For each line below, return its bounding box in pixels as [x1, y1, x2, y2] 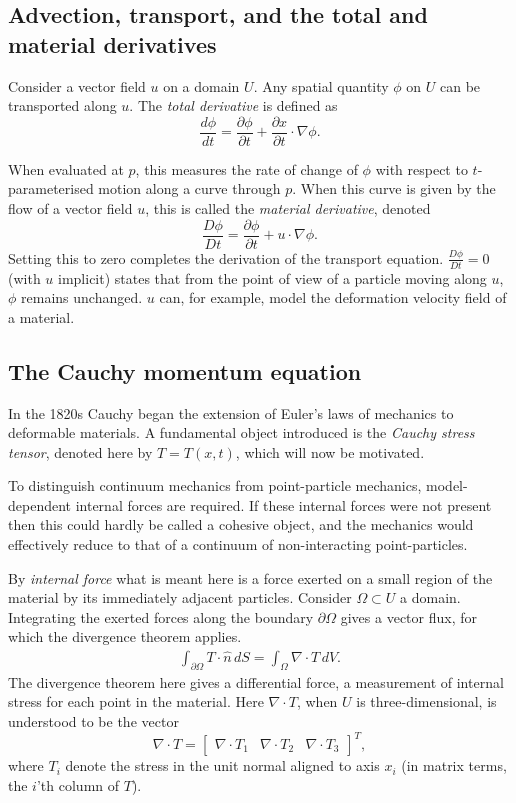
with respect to [375, 158, 468, 179]
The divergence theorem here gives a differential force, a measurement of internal [8, 671, 504, 692]
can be [440, 75, 481, 96]
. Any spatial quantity [253, 75, 389, 96]
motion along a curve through [98, 178, 281, 199]
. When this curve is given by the [292, 178, 496, 199]
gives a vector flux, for [340, 606, 477, 627]
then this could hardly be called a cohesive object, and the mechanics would [8, 514, 474, 535]
